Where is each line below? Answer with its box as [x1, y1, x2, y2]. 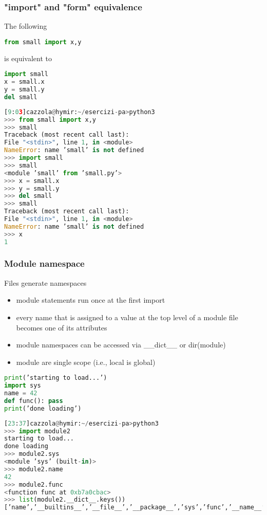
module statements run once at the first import [16, 295, 165, 305]
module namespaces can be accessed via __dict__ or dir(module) [16, 339, 226, 350]
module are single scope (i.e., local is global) [16, 356, 156, 367]
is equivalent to [4, 52, 52, 63]
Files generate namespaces [4, 277, 87, 288]
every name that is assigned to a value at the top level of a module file [16, 311, 238, 322]
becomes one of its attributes [16, 322, 107, 333]
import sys [4, 382, 41, 390]
